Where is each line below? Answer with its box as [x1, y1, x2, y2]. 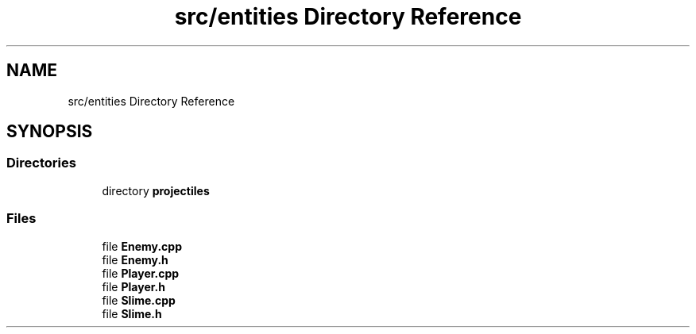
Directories [6, 155, 76, 171]
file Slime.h [102, 306, 162, 321]
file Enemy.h [102, 252, 168, 267]
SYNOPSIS [6, 121, 93, 142]
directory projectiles [102, 183, 210, 198]
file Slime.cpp [102, 293, 176, 307]
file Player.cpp [102, 266, 180, 280]
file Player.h [102, 279, 165, 294]
